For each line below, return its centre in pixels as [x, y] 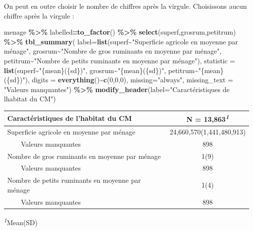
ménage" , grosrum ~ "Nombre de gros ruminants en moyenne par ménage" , [113, 51]
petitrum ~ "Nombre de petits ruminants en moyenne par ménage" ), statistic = [120, 60]
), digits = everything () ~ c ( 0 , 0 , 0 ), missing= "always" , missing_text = [129, 80]
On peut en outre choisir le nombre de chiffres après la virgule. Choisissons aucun [126, 6]
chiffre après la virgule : [39, 15]
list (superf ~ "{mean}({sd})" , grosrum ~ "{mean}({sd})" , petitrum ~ [101, 70]
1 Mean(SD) [21, 221]
